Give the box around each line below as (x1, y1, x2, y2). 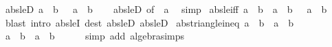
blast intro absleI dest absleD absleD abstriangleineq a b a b (5, 15, 294, 29)
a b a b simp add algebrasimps (5, 29, 185, 43)
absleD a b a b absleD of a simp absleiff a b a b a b (5, 2, 327, 16)
